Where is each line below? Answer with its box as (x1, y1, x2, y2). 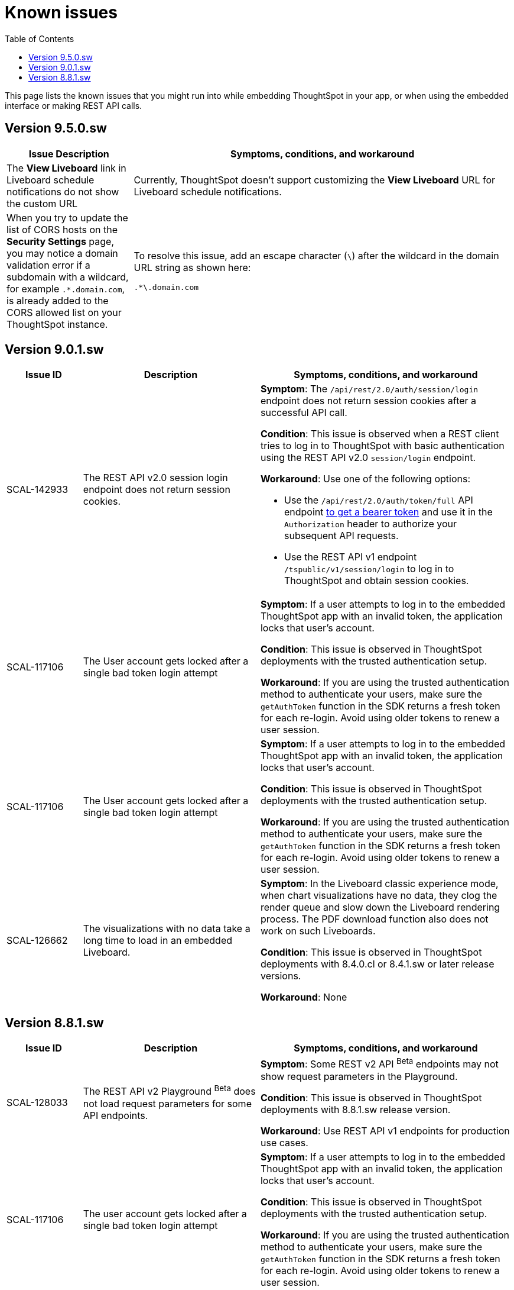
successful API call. (260, 407, 347, 419)
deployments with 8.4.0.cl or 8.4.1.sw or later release (260, 958, 495, 970)
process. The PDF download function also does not (260, 913, 489, 925)
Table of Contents (5, 33, 74, 44)
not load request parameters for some (83, 1097, 252, 1110)
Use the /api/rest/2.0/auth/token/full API (284, 494, 473, 507)
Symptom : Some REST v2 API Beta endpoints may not (260, 1056, 499, 1070)
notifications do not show (6, 185, 119, 198)
